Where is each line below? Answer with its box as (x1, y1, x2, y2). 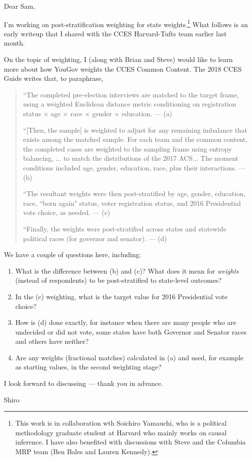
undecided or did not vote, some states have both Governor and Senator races (15, 326, 247, 337)
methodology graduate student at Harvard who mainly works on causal (15, 427, 227, 437)
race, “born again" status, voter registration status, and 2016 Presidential (23, 198, 241, 208)
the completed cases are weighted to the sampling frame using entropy (23, 143, 232, 153)
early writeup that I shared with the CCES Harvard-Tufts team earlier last (4, 28, 227, 38)
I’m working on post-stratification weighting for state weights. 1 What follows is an (4, 17, 248, 29)
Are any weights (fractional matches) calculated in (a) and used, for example (15, 352, 244, 362)
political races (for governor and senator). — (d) (23, 233, 167, 243)
